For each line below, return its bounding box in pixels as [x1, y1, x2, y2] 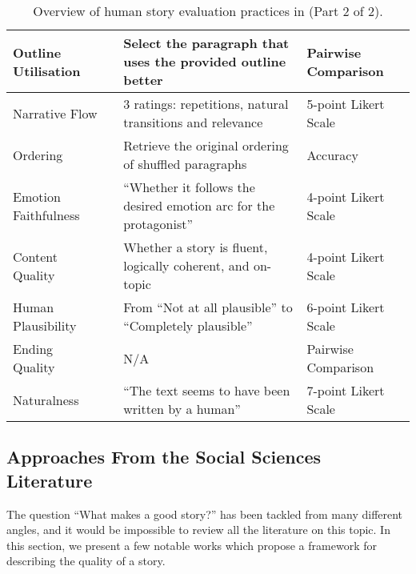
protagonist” [123, 215, 194, 233]
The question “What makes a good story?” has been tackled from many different [6, 505, 403, 522]
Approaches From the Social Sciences [6, 444, 322, 469]
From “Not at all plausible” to [123, 298, 293, 316]
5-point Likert [306, 94, 385, 113]
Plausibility [13, 316, 77, 335]
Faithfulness [13, 205, 80, 224]
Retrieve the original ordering [123, 136, 289, 155]
